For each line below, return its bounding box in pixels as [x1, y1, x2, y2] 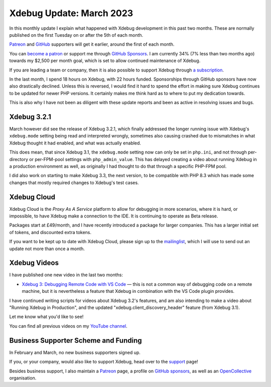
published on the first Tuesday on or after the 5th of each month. [9, 32, 144, 38]
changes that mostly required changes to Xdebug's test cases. [9, 179, 139, 186]
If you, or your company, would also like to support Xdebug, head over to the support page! [9, 359, 198, 365]
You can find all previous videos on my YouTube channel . [9, 323, 127, 329]
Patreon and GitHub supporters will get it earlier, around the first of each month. [9, 41, 175, 47]
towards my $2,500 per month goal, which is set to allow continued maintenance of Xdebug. [9, 58, 201, 64]
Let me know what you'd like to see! [9, 314, 84, 320]
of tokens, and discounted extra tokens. [9, 229, 92, 235]
